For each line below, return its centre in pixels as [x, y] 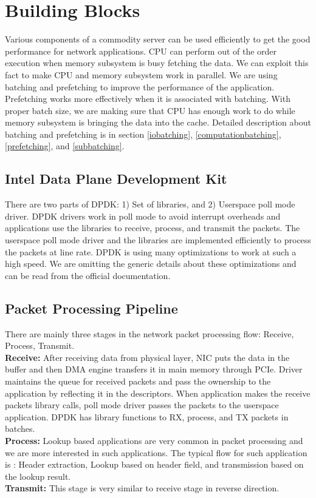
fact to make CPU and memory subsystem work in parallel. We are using [141, 74]
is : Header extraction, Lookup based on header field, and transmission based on [154, 464]
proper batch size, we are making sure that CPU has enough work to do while [150, 110]
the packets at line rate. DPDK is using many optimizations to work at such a [151, 251]
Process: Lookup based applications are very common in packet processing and [154, 440]
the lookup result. [38, 476]
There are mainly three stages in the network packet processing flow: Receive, [149, 333]
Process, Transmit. [40, 345]
